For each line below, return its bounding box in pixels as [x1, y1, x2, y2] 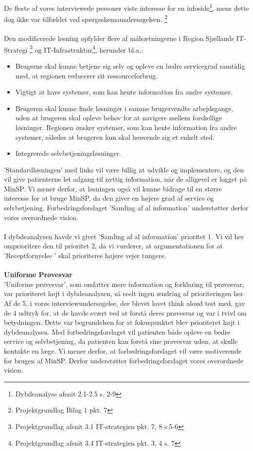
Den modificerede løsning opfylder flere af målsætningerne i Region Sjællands [4, 33, 234, 43]
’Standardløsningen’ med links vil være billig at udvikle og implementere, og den [4, 164, 244, 174]
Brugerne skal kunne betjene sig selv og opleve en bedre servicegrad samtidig [15, 60, 245, 71]
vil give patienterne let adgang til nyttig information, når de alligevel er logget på [4, 174, 247, 184]
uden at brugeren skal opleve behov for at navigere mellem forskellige [15, 113, 222, 123]
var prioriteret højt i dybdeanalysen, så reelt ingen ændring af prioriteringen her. [4, 288, 245, 299]
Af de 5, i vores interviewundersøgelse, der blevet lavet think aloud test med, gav [4, 298, 245, 308]
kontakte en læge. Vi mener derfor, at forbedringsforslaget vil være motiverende [4, 345, 242, 356]
